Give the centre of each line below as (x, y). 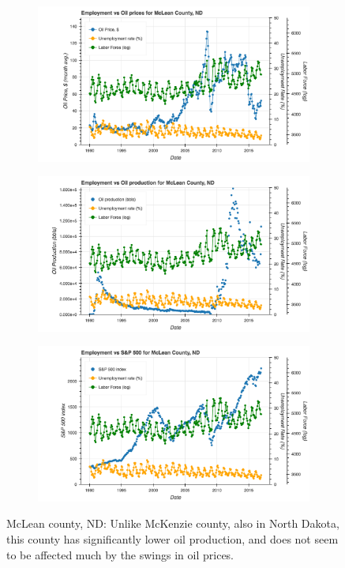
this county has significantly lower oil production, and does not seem (172, 538)
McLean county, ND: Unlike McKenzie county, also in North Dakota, (173, 523)
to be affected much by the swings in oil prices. (120, 554)
